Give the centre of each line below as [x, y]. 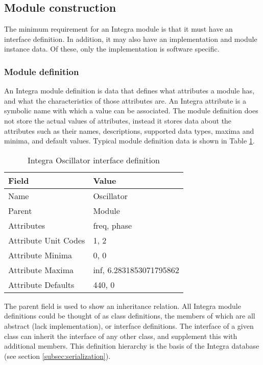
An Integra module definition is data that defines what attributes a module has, [129, 91]
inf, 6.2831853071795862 [136, 270]
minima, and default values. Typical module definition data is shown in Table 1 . [129, 141]
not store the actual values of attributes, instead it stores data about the [118, 120]
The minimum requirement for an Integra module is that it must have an [118, 29]
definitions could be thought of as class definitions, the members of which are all [130, 316]
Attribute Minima [40, 255]
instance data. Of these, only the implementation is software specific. [112, 49]
